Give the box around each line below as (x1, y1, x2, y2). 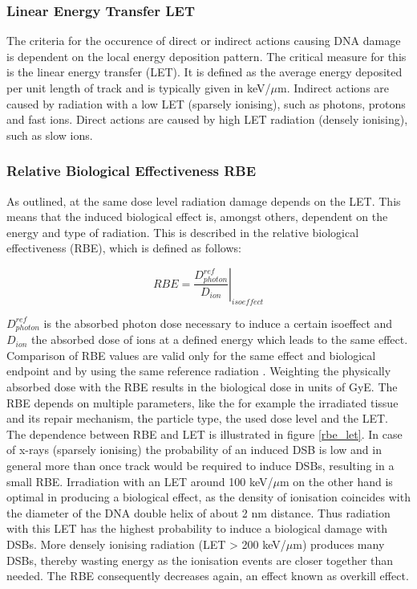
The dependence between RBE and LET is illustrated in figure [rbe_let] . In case (6, 425, 403, 442)
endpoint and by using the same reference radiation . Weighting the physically (6, 362, 391, 379)
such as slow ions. (6, 126, 93, 143)
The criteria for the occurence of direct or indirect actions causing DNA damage (6, 32, 401, 49)
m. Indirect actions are (277, 80, 390, 96)
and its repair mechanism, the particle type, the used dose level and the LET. (6, 410, 389, 427)
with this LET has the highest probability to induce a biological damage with (6, 520, 388, 537)
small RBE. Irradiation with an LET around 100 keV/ (6, 472, 273, 489)
